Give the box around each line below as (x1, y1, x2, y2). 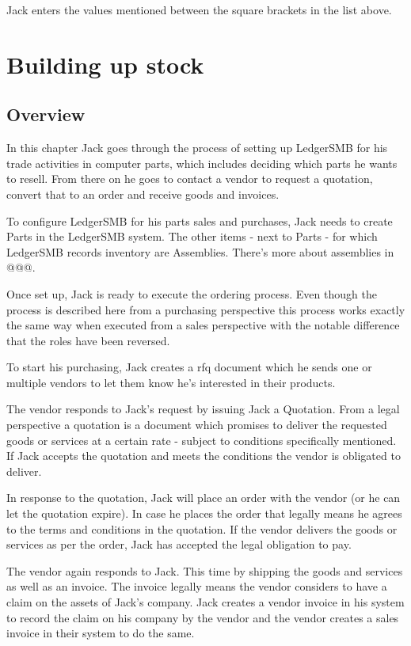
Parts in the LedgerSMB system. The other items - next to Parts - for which (6, 228, 378, 245)
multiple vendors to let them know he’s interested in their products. (6, 374, 336, 390)
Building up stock (6, 47, 204, 80)
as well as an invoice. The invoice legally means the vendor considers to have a (6, 578, 387, 595)
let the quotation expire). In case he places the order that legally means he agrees (6, 505, 402, 522)
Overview (6, 102, 86, 127)
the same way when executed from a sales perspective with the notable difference (6, 317, 400, 333)
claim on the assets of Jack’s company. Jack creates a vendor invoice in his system (6, 594, 405, 610)
